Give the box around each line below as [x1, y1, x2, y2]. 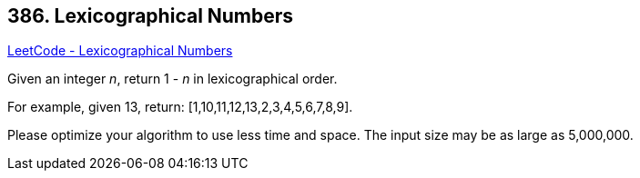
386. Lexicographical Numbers [7, 5, 294, 27]
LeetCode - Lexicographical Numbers [7, 43, 233, 59]
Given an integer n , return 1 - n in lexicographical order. [7, 71, 338, 87]
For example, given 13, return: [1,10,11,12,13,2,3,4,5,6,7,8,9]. [7, 99, 353, 115]
